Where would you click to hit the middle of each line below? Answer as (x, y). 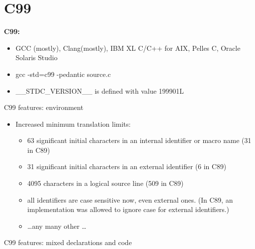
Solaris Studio (36, 57)
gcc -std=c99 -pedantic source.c (63, 74)
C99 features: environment (44, 107)
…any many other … (57, 226)
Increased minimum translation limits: (73, 124)
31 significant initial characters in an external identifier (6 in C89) (127, 166)
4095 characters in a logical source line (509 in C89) (105, 183)
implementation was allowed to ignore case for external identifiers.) (128, 209)
